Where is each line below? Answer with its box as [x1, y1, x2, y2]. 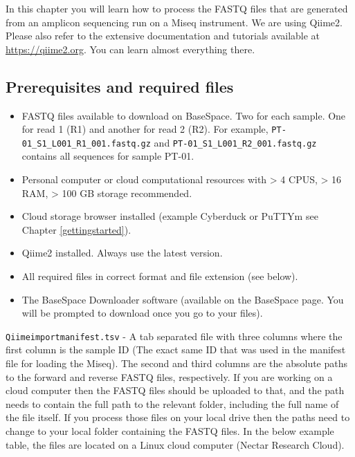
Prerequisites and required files [6, 75, 234, 97]
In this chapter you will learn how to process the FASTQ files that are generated [6, 1, 348, 15]
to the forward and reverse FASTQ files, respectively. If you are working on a [6, 369, 333, 384]
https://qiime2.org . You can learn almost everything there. [6, 41, 255, 56]
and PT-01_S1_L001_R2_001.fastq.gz [154, 135, 317, 149]
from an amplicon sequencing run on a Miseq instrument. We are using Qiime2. [6, 15, 343, 29]
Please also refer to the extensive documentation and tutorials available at [6, 28, 320, 43]
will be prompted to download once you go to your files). [21, 306, 263, 320]
